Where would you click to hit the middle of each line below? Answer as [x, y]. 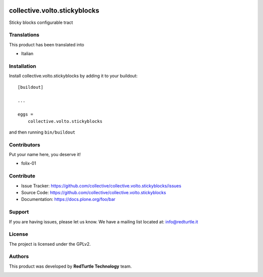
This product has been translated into [47, 44]
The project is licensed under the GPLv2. [50, 244]
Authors [19, 257]
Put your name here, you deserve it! [45, 155]
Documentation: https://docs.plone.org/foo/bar [68, 199]
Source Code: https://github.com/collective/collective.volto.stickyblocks [94, 192]
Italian [27, 54]
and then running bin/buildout [42, 132]
